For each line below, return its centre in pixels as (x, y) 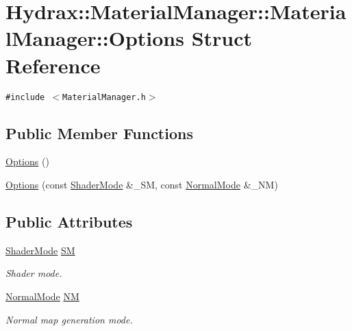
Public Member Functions (99, 133)
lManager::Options (95, 38)
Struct (222, 38)
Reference (53, 65)
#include (25, 97)
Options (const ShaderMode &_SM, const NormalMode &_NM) (142, 184)
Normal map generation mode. (69, 319)
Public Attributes (69, 221)
